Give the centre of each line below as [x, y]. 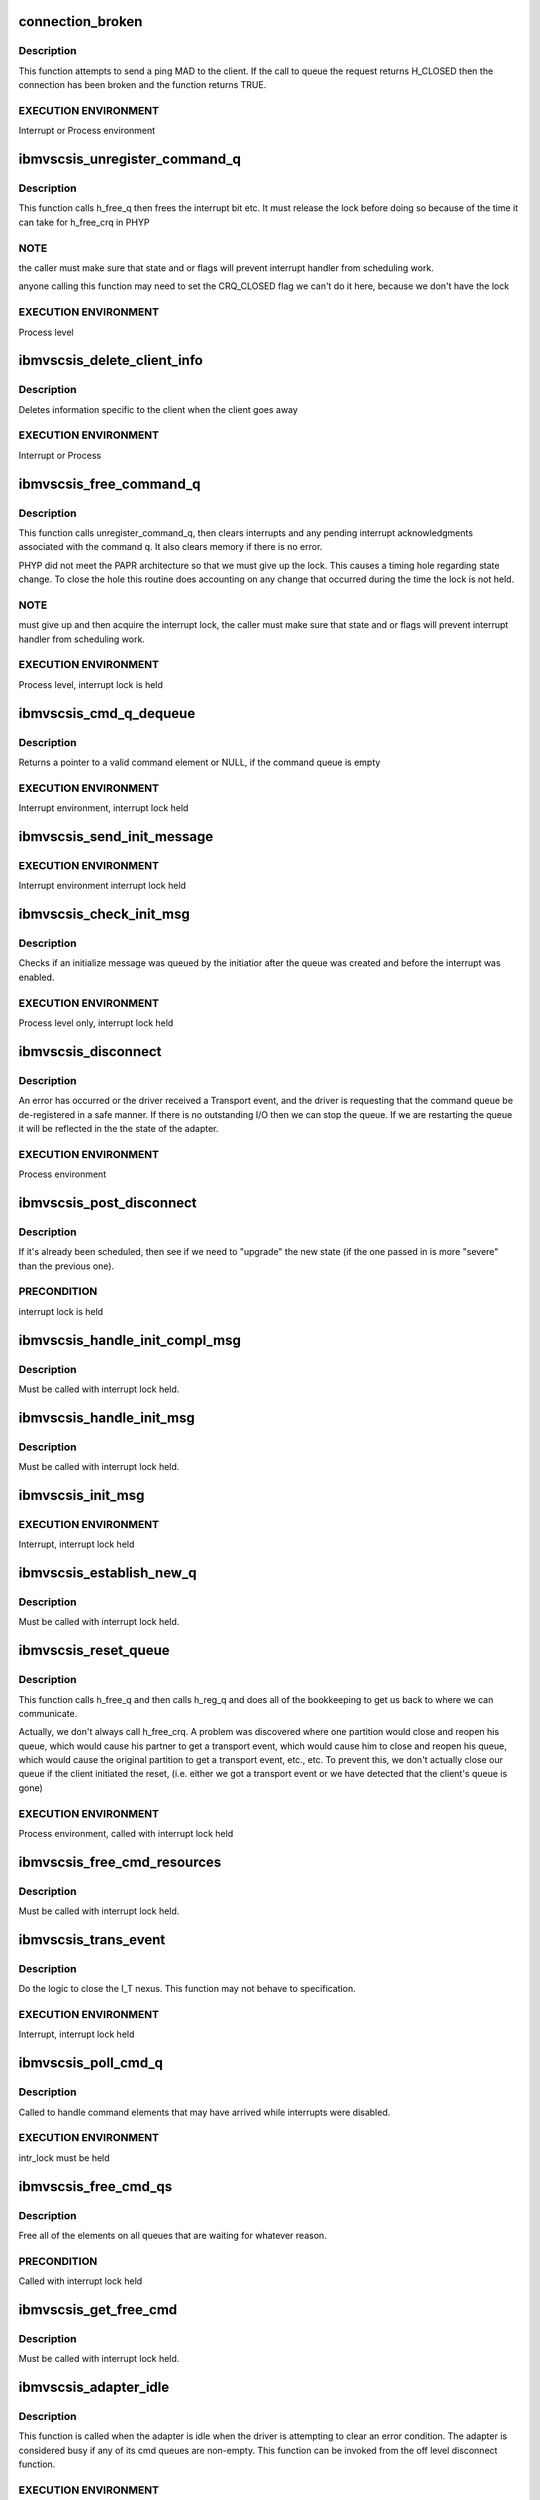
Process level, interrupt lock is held [91, 684]
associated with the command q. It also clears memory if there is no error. [170, 547]
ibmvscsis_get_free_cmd [98, 2309]
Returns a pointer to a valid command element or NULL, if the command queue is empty [199, 762]
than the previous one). [66, 1266]
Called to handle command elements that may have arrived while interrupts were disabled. [204, 2112]
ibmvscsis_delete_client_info [111, 360]
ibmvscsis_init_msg [81, 1495]
